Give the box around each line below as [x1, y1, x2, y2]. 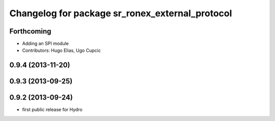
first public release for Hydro [22, 107, 82, 113]
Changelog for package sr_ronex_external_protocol [9, 8, 232, 19]
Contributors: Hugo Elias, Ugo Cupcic [22, 47, 101, 53]
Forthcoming [9, 27, 51, 36]
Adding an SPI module [22, 41, 69, 47]
